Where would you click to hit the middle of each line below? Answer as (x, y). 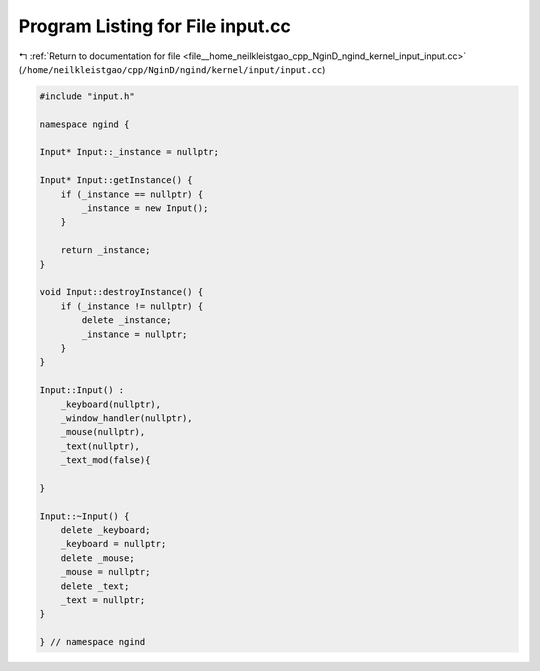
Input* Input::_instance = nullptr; (129, 152)
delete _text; (95, 586)
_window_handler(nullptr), (127, 418)
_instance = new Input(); (145, 208)
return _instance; (105, 250)
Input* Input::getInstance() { (116, 180)
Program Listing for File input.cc (155, 26)
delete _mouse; (97, 558)
